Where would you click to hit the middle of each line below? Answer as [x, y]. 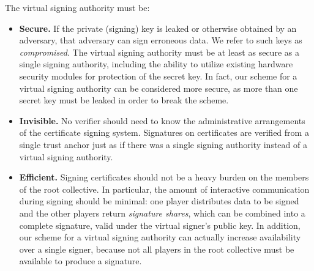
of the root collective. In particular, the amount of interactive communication [164, 189]
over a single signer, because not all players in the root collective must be [157, 249]
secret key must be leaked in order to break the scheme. [124, 100]
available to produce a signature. [80, 261]
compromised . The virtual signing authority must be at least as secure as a [159, 52]
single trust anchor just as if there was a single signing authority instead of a [163, 144]
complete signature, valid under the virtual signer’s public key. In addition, [160, 225]
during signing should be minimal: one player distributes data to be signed [159, 201]
